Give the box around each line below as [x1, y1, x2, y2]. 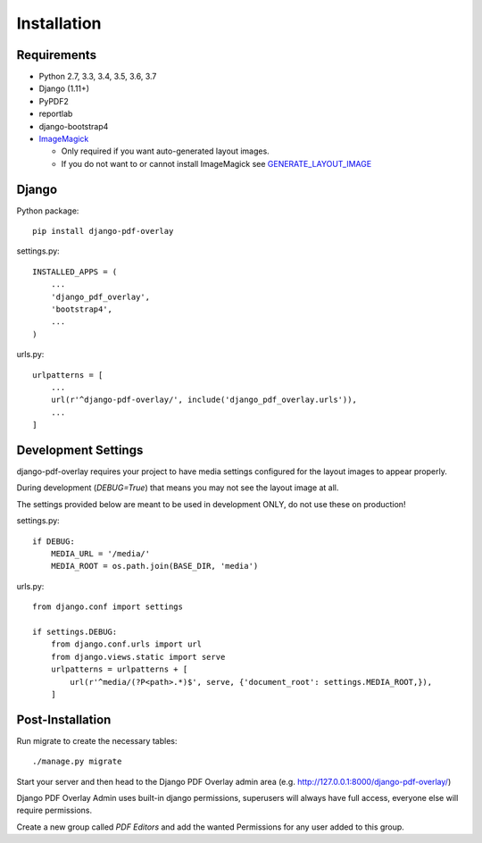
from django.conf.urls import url [50, 639, 203, 649]
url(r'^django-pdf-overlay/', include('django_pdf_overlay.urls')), [50, 395, 357, 405]
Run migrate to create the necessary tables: [16, 735, 178, 746]
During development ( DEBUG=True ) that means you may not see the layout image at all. [16, 482, 339, 493]
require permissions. [16, 805, 93, 816]
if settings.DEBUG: [32, 626, 118, 637]
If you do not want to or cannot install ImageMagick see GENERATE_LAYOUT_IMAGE [61, 158, 372, 169]
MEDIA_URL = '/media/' [50, 549, 151, 559]
